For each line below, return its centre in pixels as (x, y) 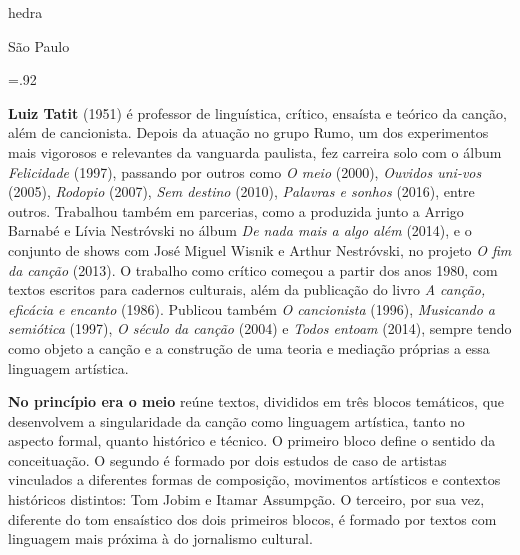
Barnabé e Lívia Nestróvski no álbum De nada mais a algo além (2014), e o (240, 230)
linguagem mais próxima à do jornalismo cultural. (160, 538)
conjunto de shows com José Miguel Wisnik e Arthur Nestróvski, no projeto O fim (260, 249)
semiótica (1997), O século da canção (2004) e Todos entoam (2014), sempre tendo (260, 328)
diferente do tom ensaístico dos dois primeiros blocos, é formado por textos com (252, 518)
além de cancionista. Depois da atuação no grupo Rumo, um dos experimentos (248, 132)
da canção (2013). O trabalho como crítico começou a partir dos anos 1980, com (253, 269)
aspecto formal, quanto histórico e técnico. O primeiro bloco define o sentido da (252, 440)
